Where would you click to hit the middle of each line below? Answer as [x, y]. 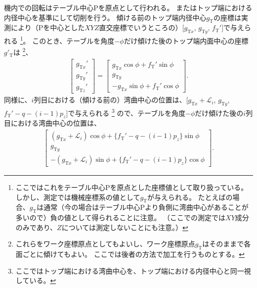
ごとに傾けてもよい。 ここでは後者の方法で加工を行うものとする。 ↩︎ [134, 254]
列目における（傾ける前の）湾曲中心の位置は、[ [111, 100]
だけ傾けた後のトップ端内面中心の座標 [186, 40]
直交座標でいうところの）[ [142, 27]
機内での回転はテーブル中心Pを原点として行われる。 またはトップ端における [128, 7]
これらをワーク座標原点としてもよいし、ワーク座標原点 [105, 244]
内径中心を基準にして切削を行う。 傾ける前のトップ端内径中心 [105, 17]
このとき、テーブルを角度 [73, 40]
